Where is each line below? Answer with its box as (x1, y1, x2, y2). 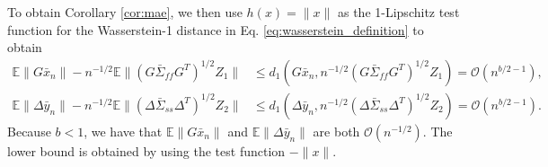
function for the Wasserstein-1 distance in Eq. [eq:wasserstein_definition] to (7, 20, 424, 39)
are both (313, 121, 360, 140)
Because (7, 121, 51, 140)
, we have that (84, 121, 163, 140)
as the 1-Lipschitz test (337, 3, 460, 21)
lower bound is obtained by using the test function (7, 141, 286, 160)
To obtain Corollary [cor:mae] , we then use (7, 3, 243, 21)
